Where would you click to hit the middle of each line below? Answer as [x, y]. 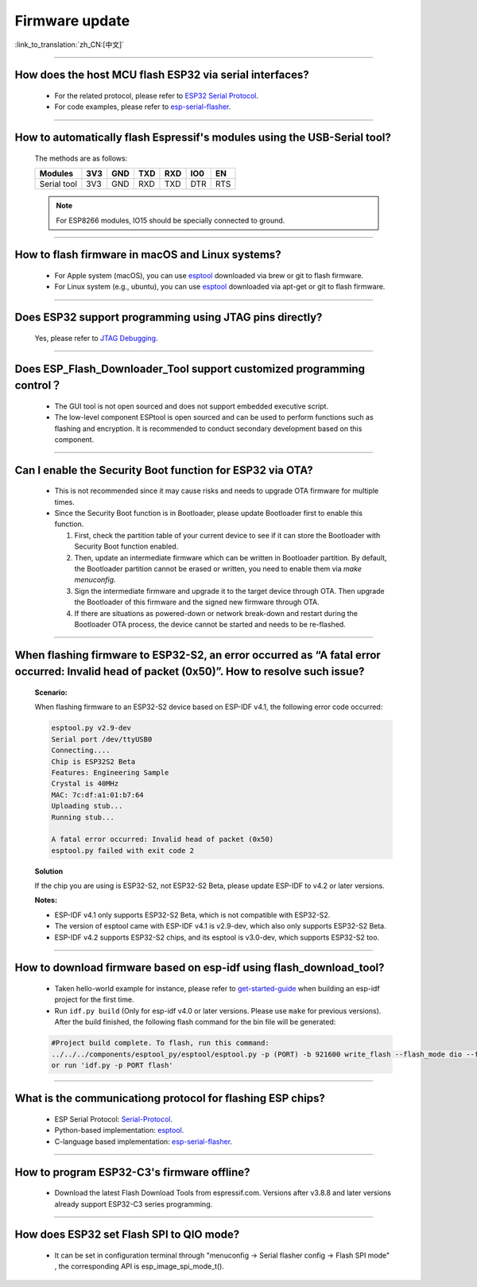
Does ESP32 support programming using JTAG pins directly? [169, 318]
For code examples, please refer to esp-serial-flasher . [143, 107]
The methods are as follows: [81, 158]
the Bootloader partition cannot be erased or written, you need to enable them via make [218, 569]
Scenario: [51, 692]
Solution [49, 871]
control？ [38, 386]
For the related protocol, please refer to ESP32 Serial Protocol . [156, 95]
